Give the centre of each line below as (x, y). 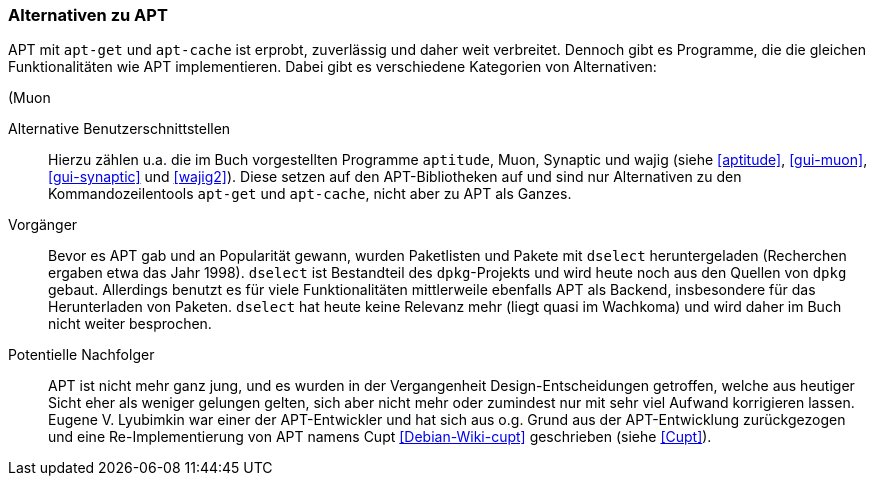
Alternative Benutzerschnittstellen (119, 129)
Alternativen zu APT (88, 15)
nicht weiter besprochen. (130, 324)
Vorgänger (43, 225)
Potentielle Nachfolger (81, 355)
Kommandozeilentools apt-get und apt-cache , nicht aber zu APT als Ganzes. (310, 194)
